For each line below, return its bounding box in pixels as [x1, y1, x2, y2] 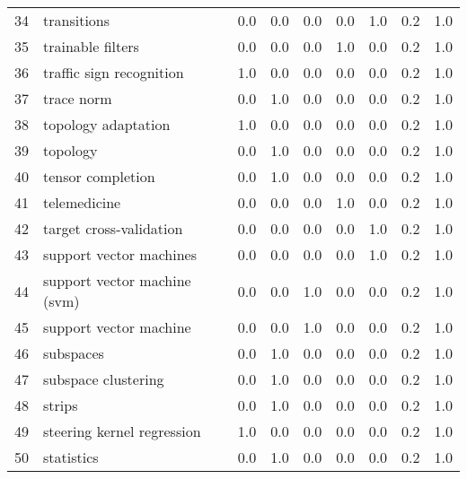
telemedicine [43, 192, 121, 213]
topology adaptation [43, 114, 171, 135]
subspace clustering [43, 369, 164, 389]
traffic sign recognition [43, 62, 184, 83]
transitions [43, 10, 110, 30]
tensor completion [43, 166, 155, 187]
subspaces [43, 343, 104, 363]
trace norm [43, 88, 112, 109]
